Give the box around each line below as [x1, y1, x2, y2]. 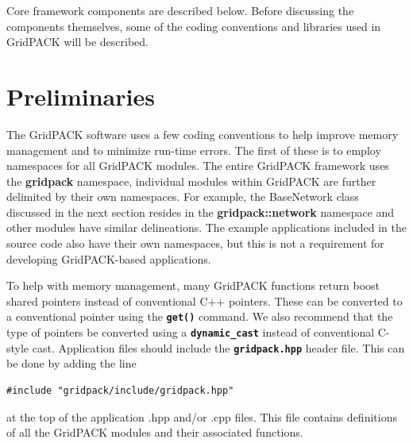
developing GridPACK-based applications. [6, 250, 211, 267]
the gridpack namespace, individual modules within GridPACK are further [6, 172, 376, 189]
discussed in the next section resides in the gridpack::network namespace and [6, 203, 395, 220]
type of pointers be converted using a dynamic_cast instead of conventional [6, 324, 375, 341]
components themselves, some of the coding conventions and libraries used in [6, 17, 381, 34]
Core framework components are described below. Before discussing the [6, 2, 354, 18]
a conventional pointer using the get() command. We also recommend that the [6, 308, 393, 325]
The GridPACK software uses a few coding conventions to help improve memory [6, 125, 399, 142]
